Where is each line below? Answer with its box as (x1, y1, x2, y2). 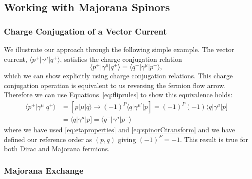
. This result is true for (180, 134, 249, 144)
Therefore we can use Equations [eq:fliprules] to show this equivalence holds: (4, 89, 233, 100)
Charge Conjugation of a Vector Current (4, 25, 167, 37)
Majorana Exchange (4, 164, 84, 176)
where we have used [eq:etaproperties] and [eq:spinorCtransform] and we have (4, 125, 235, 135)
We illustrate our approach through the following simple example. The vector (4, 44, 234, 54)
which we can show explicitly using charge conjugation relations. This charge (4, 71, 233, 81)
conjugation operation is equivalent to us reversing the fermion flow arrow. (4, 80, 226, 90)
